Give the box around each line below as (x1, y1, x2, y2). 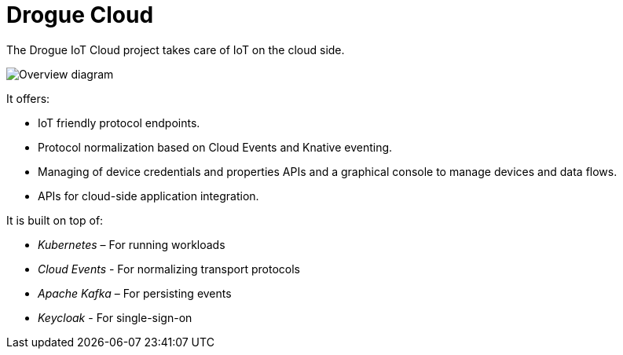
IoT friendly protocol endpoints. (38, 115, 200, 130)
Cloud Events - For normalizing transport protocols (38, 262, 300, 276)
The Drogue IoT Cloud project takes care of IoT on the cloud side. (6, 42, 345, 57)
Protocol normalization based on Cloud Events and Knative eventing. (38, 140, 393, 154)
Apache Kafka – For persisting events (38, 286, 232, 300)
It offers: (6, 91, 50, 105)
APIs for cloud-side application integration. (38, 188, 259, 203)
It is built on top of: (6, 213, 104, 227)
